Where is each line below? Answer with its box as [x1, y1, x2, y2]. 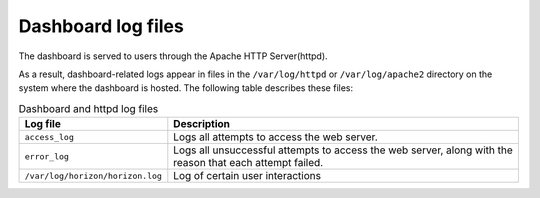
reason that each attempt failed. [173, 156, 324, 170]
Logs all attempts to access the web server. [173, 130, 379, 144]
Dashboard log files [18, 15, 184, 37]
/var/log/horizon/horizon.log [24, 170, 162, 181]
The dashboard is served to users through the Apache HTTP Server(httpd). [18, 50, 329, 62]
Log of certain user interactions [173, 169, 322, 183]
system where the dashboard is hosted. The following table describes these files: [18, 82, 354, 94]
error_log [24, 151, 70, 162]
